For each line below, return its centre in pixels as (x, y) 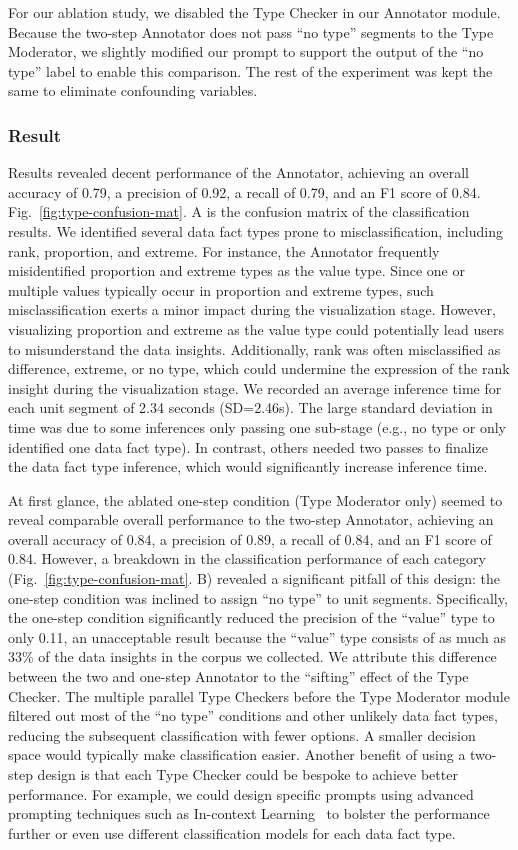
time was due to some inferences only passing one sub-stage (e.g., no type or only (257, 426)
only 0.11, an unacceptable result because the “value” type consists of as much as (257, 636)
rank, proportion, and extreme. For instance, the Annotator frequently (224, 250)
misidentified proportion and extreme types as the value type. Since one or (236, 270)
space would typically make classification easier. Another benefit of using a (237, 754)
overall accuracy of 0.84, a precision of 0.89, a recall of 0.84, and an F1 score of (250, 538)
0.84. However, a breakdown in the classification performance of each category (247, 558)
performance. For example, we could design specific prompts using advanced (241, 793)
